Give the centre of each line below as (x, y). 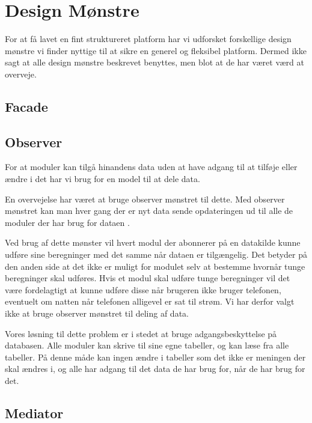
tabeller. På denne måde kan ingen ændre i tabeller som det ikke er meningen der (155, 357)
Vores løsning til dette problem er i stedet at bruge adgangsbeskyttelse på (141, 333)
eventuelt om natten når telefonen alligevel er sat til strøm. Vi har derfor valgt (150, 301)
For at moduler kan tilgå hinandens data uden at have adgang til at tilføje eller (151, 167)
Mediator (34, 412)
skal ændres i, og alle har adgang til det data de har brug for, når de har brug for (155, 369)
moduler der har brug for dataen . (67, 222)
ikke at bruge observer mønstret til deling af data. (97, 313)
